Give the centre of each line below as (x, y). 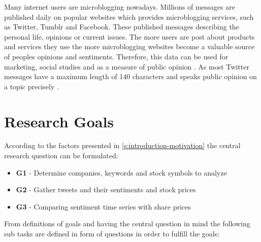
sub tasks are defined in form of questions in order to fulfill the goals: (112, 234)
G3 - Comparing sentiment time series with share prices (103, 206)
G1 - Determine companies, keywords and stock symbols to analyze (121, 172)
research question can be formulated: (61, 155)
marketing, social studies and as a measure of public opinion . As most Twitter (127, 66)
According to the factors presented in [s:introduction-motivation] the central (122, 145)
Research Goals (59, 121)
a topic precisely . (31, 86)
